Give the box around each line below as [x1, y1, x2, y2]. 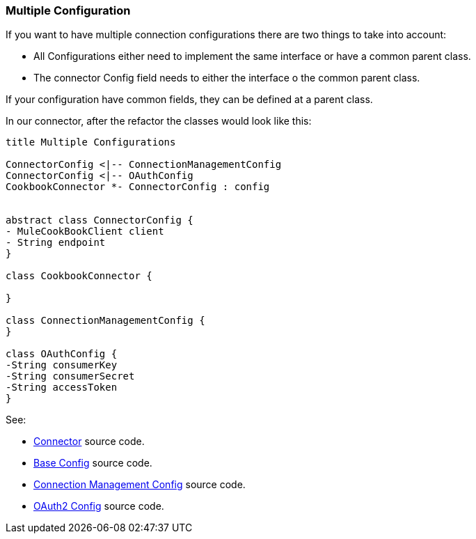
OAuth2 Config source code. [33, 500, 164, 513]
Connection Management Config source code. [33, 478, 246, 491]
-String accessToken [6, 382, 118, 393]
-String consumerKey [6, 359, 118, 371]
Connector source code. [33, 435, 145, 448]
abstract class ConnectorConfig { [6, 214, 193, 226]
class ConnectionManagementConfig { [6, 315, 205, 327]
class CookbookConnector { [6, 270, 152, 282]
